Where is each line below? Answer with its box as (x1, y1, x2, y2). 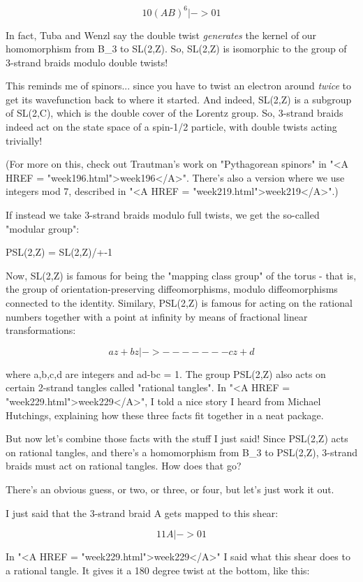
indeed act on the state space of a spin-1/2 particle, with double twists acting (6, 119, 337, 134)
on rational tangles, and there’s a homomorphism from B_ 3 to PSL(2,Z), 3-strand (6, 444, 357, 459)
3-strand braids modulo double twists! (6, 54, 168, 69)
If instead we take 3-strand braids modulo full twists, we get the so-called (6, 208, 320, 222)
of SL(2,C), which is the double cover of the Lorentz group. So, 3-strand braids (6, 106, 343, 120)
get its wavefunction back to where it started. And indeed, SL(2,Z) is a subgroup (6, 92, 352, 106)
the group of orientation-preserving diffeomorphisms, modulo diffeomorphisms (6, 282, 338, 296)
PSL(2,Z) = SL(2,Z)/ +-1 (6, 245, 113, 259)
